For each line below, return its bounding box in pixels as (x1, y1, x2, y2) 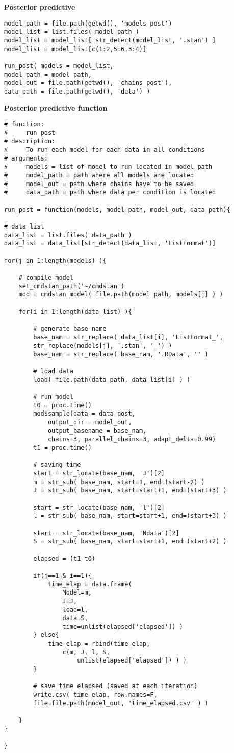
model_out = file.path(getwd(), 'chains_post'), (4, 79, 172, 87)
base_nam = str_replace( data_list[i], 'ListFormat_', (33, 333, 223, 341)
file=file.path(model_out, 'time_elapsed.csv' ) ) (33, 699, 209, 707)
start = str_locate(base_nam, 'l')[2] (33, 504, 165, 511)
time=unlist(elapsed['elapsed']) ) (62, 623, 183, 630)
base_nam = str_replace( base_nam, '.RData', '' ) (33, 350, 209, 358)
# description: (4, 138, 56, 145)
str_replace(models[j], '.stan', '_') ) (33, 342, 172, 350)
